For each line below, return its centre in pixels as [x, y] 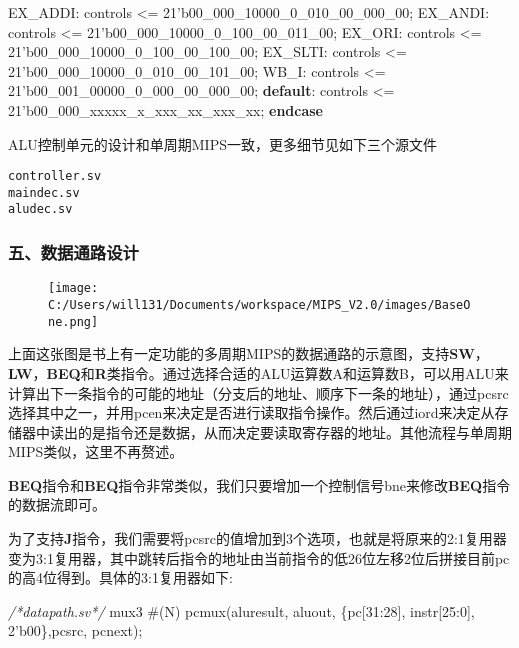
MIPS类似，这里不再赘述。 [96, 451]
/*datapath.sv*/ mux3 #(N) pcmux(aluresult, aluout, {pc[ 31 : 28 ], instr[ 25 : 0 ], [241, 610]
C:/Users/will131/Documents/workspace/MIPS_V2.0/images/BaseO [259, 305]
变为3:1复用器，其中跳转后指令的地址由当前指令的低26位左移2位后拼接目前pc [259, 557]
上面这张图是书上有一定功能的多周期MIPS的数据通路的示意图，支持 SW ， [248, 353]
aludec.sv [40, 209]
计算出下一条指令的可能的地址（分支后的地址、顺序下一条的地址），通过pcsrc [258, 392]
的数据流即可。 [57, 504]
